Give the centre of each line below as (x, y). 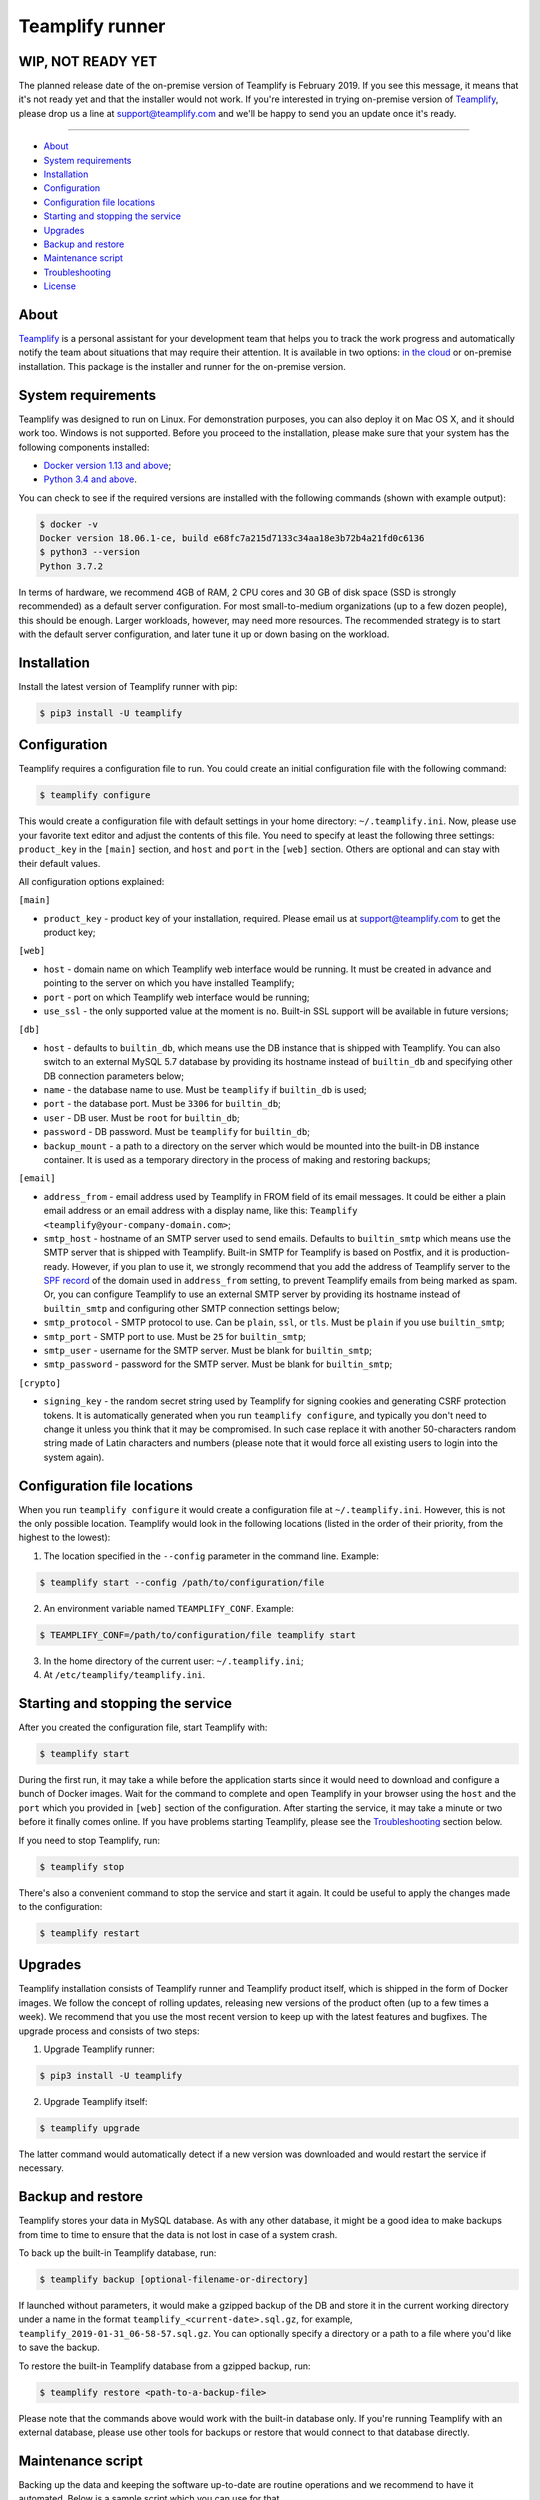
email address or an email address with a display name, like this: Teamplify (200, 1211)
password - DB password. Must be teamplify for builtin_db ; (176, 1132)
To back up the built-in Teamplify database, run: (117, 2253)
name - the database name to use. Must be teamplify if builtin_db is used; (205, 1089)
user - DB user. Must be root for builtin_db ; (141, 1117)
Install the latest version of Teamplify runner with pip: (128, 686)
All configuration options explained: (91, 881)
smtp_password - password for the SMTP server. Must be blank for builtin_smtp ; (218, 1364)
